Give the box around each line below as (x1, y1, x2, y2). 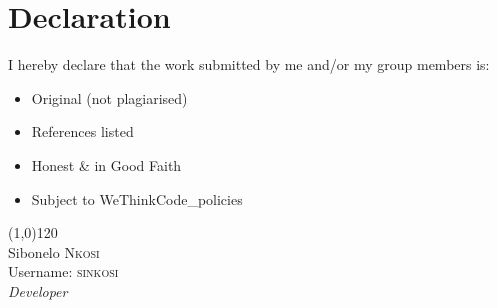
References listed (31, 121, 134, 142)
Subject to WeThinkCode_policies (31, 188, 243, 209)
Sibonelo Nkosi (8, 241, 100, 262)
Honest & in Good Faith (31, 154, 182, 175)
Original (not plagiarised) (31, 87, 188, 108)
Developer (8, 280, 68, 301)
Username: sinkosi (8, 261, 119, 282)
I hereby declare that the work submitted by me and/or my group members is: (8, 54, 490, 75)
